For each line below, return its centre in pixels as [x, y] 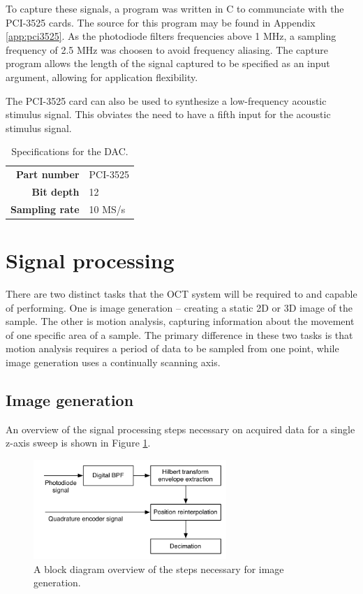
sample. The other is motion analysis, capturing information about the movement [180, 321]
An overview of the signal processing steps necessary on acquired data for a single [180, 429]
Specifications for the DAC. [70, 151]
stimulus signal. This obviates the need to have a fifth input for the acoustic [168, 114]
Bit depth [55, 192]
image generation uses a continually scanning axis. [113, 362]
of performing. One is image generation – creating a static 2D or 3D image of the [179, 307]
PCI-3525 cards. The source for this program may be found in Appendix [161, 22]
